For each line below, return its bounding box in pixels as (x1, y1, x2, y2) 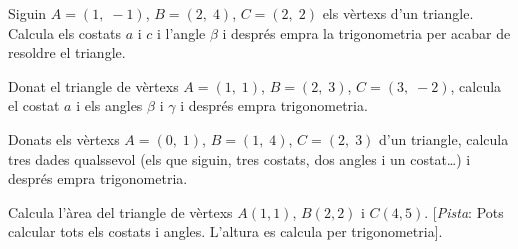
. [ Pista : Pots (424, 201, 504, 222)
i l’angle (157, 22, 206, 43)
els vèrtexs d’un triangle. (322, 3, 474, 23)
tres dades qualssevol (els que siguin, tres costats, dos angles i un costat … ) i (8, 148, 471, 169)
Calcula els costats (8, 22, 121, 43)
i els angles (76, 95, 143, 116)
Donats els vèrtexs (8, 128, 120, 149)
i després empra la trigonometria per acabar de (222, 22, 511, 43)
